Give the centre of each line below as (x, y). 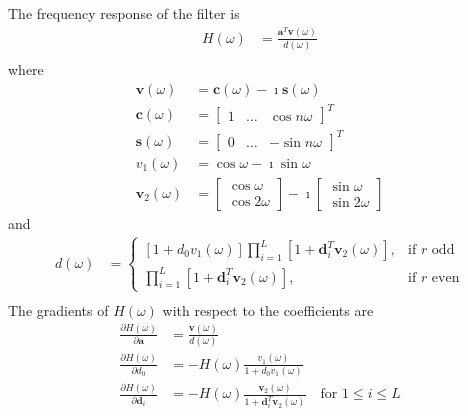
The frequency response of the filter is (124, 13)
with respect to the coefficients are (268, 309)
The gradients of (58, 309)
